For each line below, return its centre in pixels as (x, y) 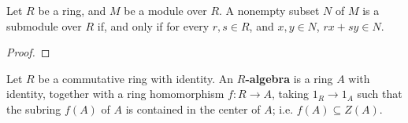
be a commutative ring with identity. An (136, 78)
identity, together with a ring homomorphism (115, 94)
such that (380, 94)
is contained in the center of (193, 109)
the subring (34, 109)
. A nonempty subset (269, 10)
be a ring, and (72, 10)
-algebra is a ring (289, 78)
